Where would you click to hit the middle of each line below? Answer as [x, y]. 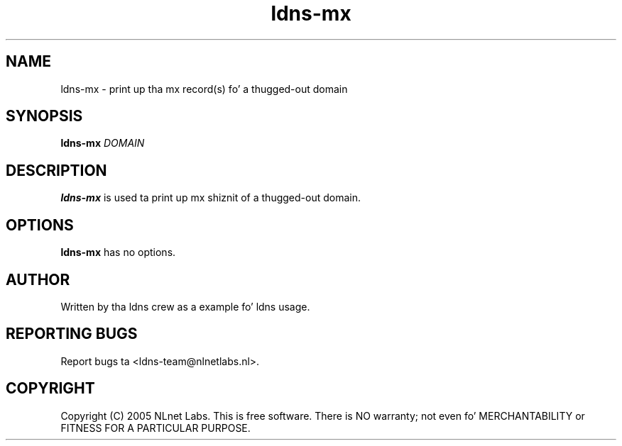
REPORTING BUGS [72, 334]
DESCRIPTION [56, 170]
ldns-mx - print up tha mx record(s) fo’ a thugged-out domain [204, 89]
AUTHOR [38, 279]
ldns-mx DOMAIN [103, 143]
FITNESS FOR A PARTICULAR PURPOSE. [155, 428]
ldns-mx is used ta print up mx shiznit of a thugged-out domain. [211, 198]
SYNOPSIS [44, 116]
